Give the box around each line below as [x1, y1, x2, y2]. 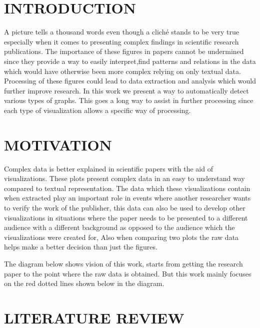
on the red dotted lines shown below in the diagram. [4, 278, 164, 288]
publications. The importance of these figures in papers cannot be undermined [4, 46, 244, 56]
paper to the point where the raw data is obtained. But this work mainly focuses [4, 268, 251, 278]
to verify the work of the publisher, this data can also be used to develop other [4, 202, 245, 212]
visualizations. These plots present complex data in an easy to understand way [4, 173, 245, 183]
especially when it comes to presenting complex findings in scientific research [4, 36, 239, 46]
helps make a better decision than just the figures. [4, 241, 157, 252]
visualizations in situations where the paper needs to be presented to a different [4, 212, 248, 222]
